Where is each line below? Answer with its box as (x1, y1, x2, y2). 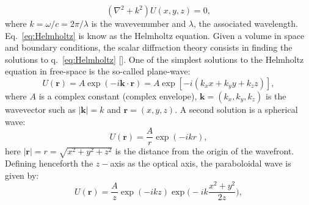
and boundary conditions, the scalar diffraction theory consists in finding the (5, 41, 293, 54)
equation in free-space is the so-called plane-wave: (5, 65, 191, 77)
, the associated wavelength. (194, 17, 298, 29)
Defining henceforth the (5, 156, 93, 169)
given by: (5, 168, 39, 181)
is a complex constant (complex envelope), (38, 89, 197, 102)
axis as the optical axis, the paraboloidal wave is (110, 156, 291, 169)
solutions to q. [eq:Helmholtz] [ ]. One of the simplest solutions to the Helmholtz (5, 52, 304, 65)
